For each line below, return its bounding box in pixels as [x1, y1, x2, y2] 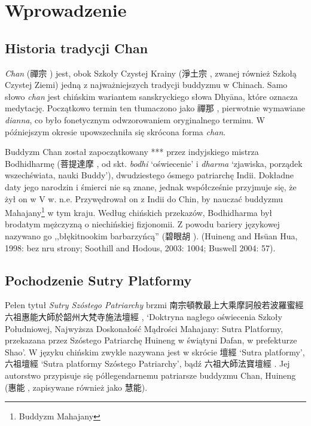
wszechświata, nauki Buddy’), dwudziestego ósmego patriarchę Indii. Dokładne [5, 169, 294, 181]
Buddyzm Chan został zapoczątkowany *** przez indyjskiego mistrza [5, 145, 259, 158]
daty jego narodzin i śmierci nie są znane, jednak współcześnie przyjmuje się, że [5, 180, 297, 193]
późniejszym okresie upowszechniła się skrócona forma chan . [5, 125, 226, 138]
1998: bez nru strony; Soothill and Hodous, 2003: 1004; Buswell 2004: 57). [5, 241, 276, 254]
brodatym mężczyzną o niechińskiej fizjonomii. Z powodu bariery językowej [5, 218, 280, 230]
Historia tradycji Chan [5, 38, 148, 57]
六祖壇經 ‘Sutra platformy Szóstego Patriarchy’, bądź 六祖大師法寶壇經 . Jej [5, 357, 290, 370]
